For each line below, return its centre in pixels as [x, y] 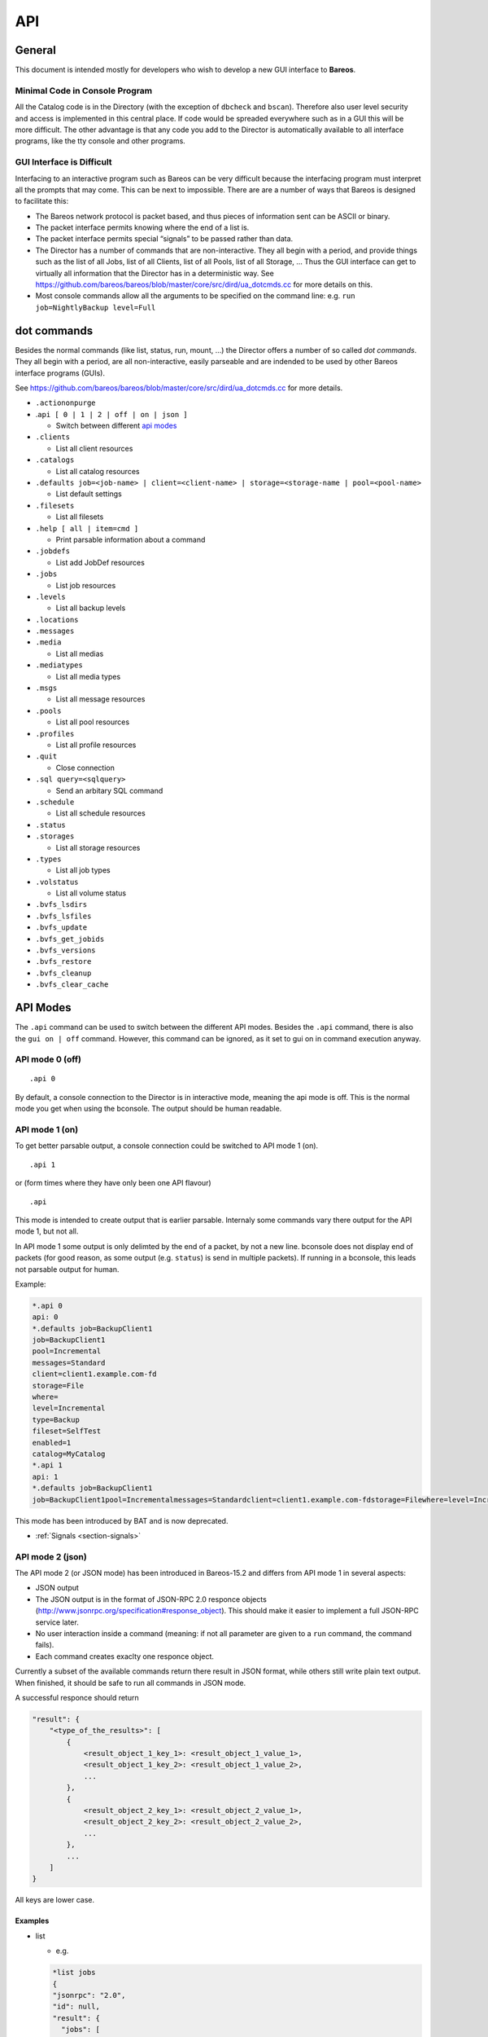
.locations [57, 620]
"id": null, [76, 2007]
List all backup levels [91, 608]
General [36, 50]
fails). [45, 1645]
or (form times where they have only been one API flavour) [113, 1183]
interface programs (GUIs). [60, 373]
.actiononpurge [66, 403]
